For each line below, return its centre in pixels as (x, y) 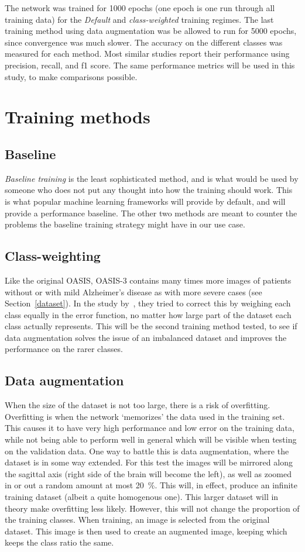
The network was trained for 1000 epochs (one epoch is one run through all (140, 8)
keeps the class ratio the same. (59, 542)
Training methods (78, 117)
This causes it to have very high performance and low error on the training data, (150, 428)
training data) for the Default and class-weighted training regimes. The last (139, 19)
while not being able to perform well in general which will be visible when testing (151, 439)
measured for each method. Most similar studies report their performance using (147, 54)
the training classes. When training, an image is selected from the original (137, 520)
